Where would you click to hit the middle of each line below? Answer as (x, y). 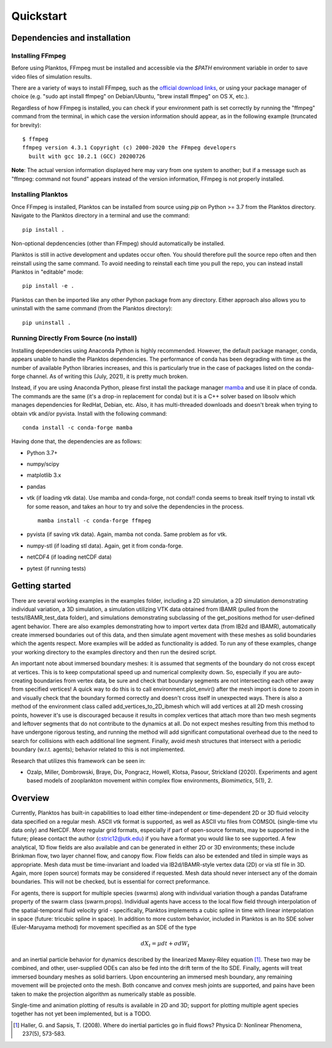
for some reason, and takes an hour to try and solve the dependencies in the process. (135, 506)
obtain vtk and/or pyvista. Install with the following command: (89, 413)
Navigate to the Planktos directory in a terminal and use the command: (101, 216)
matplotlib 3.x (44, 475)
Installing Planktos (40, 195)
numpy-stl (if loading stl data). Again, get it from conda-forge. (105, 546)
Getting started (41, 586)
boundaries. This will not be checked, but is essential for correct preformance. (111, 881)
